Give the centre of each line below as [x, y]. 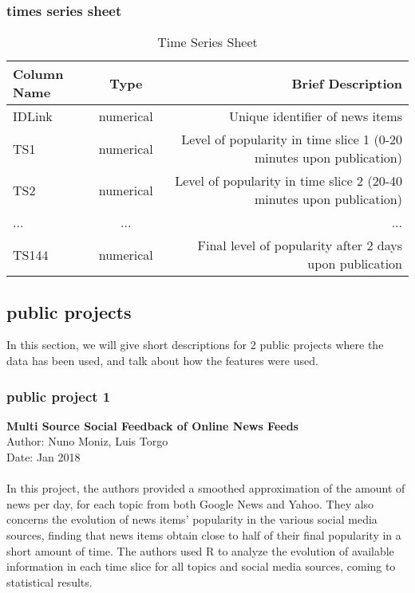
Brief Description [347, 83]
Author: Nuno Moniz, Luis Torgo [87, 441]
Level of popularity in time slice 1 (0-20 [292, 139]
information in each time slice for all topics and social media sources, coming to [201, 566]
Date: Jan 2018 [43, 457]
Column [38, 74]
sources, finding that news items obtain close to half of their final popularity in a [204, 534]
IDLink [33, 116]
